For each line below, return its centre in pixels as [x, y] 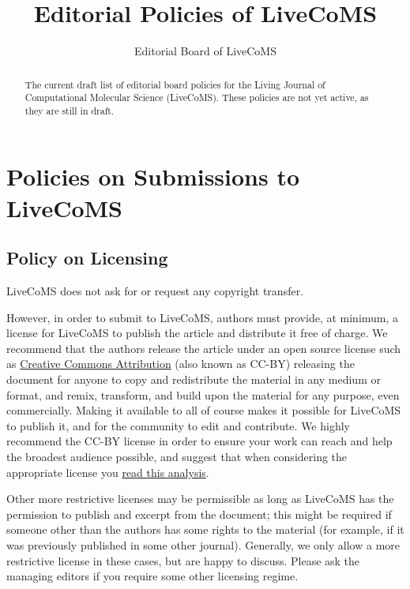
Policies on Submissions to [153, 176]
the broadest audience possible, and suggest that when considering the [177, 456]
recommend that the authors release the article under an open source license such [204, 348]
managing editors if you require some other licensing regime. [152, 576]
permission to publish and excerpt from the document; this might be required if [199, 514]
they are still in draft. [70, 110]
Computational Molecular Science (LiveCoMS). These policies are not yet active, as [197, 98]
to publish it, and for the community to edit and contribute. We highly [178, 425]
